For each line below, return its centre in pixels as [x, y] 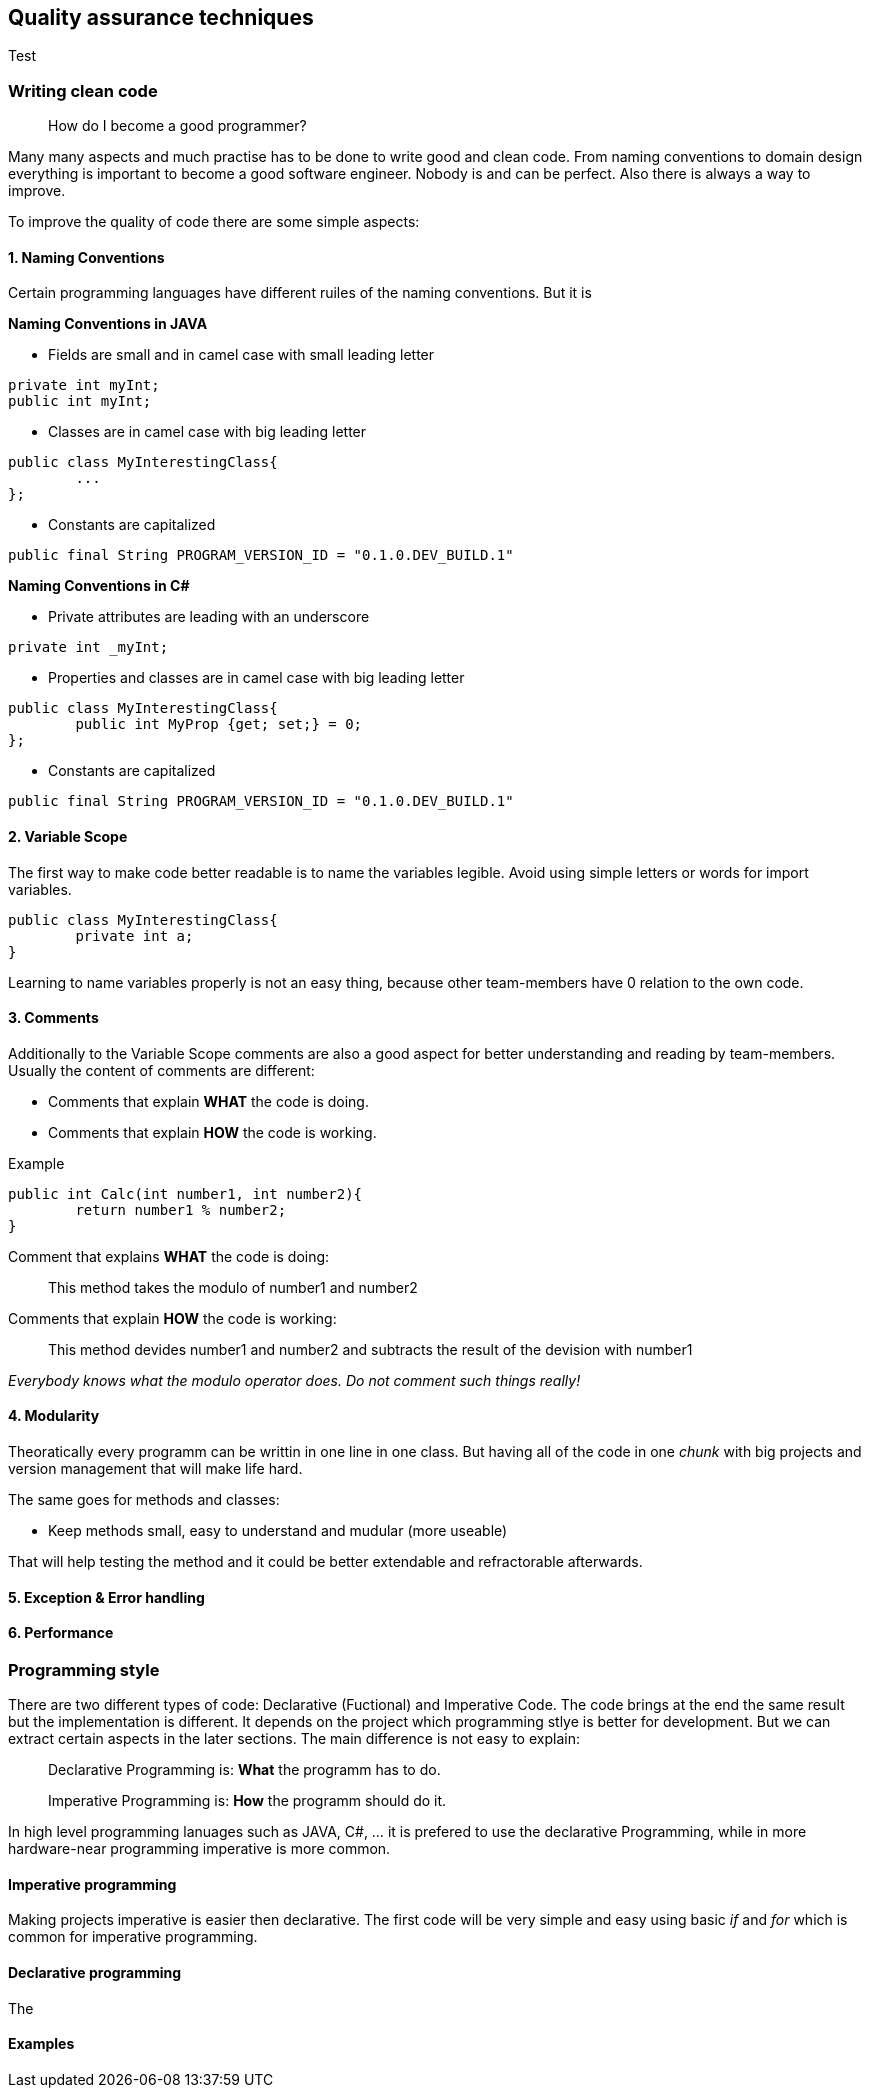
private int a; [134, 935]
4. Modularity [54, 1416]
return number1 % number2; [181, 1209]
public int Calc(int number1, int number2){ [185, 1193]
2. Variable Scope [68, 836]
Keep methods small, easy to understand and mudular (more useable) [278, 1531]
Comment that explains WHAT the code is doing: [169, 1256]
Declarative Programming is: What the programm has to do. [244, 1770]
